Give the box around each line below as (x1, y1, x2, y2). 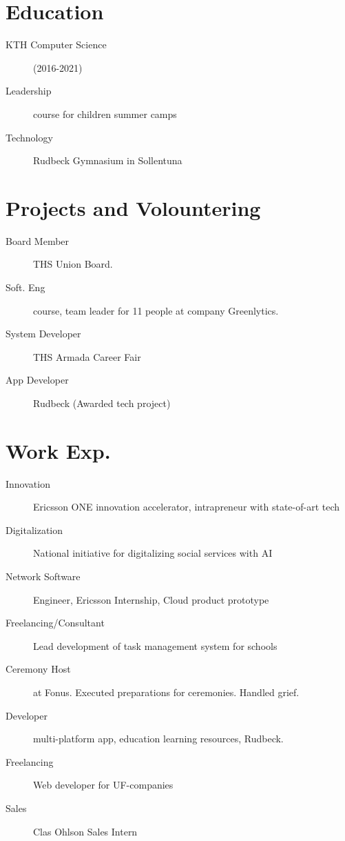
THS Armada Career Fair (33, 349, 141, 364)
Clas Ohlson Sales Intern (33, 824, 138, 838)
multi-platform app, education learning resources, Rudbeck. (33, 731, 284, 746)
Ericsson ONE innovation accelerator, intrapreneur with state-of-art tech (33, 499, 340, 514)
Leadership (6, 83, 52, 98)
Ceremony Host (6, 662, 71, 676)
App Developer (6, 373, 69, 387)
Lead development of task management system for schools (33, 638, 278, 653)
